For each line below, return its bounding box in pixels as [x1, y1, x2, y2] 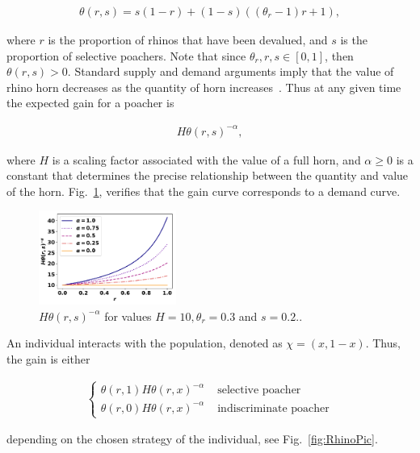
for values [104, 307, 152, 324]
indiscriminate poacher [217, 402, 330, 414]
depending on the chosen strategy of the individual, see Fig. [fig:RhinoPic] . [6, 430, 378, 447]
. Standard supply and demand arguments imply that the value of [67, 63, 394, 80]
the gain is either [6, 350, 90, 367]
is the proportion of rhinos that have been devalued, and [48, 31, 328, 48]
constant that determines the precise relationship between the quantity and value [6, 167, 409, 184]
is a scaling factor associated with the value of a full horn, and [52, 151, 361, 168]
